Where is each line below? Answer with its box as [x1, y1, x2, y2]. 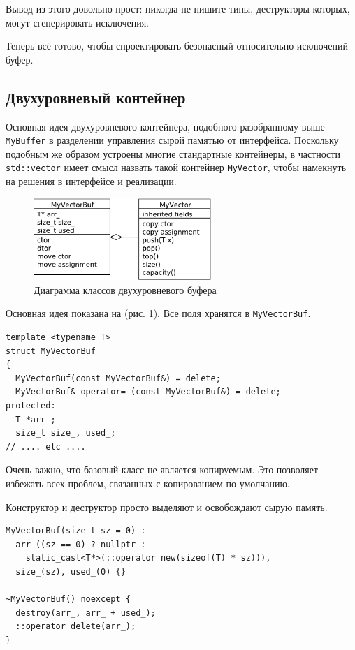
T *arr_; [15, 414, 56, 424]
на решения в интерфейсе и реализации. [6, 174, 177, 189]
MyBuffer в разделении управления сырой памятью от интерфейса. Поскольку [6, 133, 339, 147]
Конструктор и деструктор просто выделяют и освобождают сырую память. [6, 499, 328, 514]
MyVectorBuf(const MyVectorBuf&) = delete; [15, 373, 221, 383]
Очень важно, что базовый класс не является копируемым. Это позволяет [6, 462, 318, 477]
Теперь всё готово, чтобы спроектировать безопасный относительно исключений [6, 38, 348, 53]
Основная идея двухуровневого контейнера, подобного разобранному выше [6, 119, 325, 133]
